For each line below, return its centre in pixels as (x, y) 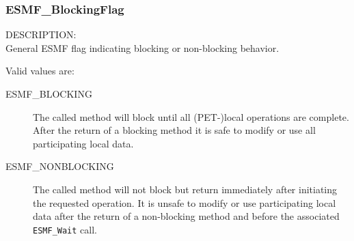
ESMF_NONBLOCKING (60, 166)
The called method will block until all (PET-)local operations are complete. (191, 116)
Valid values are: (40, 71)
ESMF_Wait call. (65, 229)
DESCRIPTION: (41, 34)
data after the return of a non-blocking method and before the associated (186, 216)
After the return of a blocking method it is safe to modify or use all (174, 130)
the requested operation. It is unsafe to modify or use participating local (185, 202)
